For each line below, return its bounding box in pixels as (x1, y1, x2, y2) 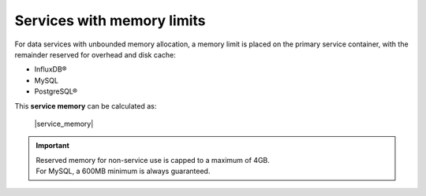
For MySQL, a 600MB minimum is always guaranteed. (35, 166, 211, 176)
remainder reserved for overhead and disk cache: (14, 50, 177, 59)
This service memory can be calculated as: (14, 101, 157, 110)
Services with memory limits (14, 12, 206, 29)
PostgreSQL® (34, 87, 78, 96)
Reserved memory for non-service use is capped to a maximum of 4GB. (35, 155, 270, 165)
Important (35, 141, 70, 150)
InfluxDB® (34, 65, 67, 74)
